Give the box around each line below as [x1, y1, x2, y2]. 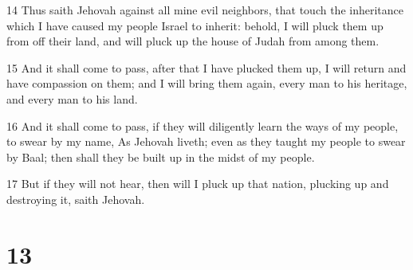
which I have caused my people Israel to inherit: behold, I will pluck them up [6, 17, 383, 33]
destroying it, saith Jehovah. [6, 190, 145, 207]
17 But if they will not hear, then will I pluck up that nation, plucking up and [6, 175, 389, 192]
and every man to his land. [6, 90, 138, 107]
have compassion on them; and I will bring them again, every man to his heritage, [6, 75, 407, 92]
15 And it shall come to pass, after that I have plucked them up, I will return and [6, 59, 407, 76]
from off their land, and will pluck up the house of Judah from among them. [6, 33, 380, 49]
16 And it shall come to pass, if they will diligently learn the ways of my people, [6, 117, 399, 134]
